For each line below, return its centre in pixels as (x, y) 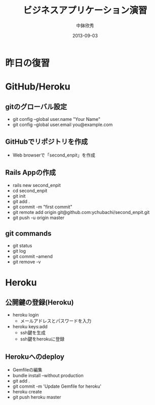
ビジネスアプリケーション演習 (85, 10)
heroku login (26, 315)
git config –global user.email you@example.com (63, 124)
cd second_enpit (30, 191)
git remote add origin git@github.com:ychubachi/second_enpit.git (81, 212)
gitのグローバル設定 (36, 106)
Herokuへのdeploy (35, 356)
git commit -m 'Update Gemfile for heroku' (57, 386)
